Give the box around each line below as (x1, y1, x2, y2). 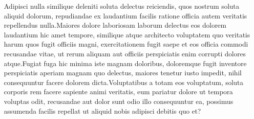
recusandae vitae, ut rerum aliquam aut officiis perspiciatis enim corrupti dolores (4, 48, 246, 58)
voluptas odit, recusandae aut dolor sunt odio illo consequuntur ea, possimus (4, 96, 233, 106)
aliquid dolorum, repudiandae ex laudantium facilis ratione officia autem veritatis (4, 10, 247, 20)
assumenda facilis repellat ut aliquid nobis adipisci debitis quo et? (4, 105, 201, 116)
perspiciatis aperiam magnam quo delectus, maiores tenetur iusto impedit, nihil (4, 68, 242, 78)
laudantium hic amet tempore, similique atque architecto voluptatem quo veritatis (4, 29, 250, 39)
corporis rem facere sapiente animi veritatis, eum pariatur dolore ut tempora (4, 86, 233, 97)
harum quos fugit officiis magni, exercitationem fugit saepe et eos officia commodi (4, 39, 248, 49)
